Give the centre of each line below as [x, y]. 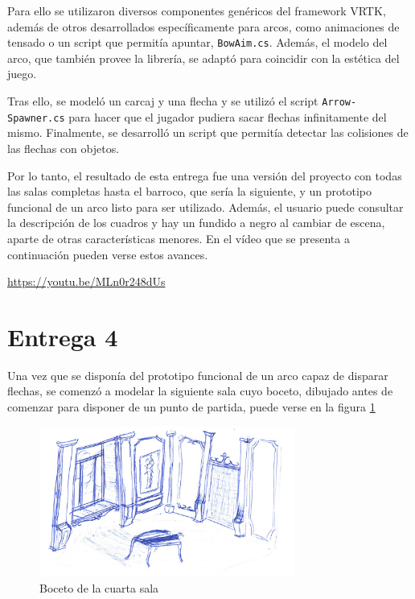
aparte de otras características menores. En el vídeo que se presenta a [179, 238]
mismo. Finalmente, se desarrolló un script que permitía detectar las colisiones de [208, 132]
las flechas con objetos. [64, 148]
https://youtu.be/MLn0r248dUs [86, 281]
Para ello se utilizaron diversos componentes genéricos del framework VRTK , [197, 10]
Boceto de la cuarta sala [99, 588]
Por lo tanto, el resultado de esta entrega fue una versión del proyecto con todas [205, 175]
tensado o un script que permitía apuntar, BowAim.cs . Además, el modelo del [197, 42]
